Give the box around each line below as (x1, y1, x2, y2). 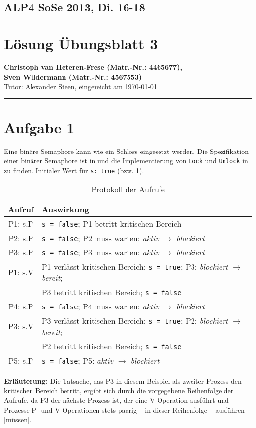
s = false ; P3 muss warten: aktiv (41, 246, 159, 258)
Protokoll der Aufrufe (91, 183, 165, 195)
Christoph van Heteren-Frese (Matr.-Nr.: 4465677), (4, 61, 182, 72)
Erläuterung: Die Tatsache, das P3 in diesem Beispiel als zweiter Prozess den (4, 375, 242, 386)
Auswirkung (41, 203, 89, 214)
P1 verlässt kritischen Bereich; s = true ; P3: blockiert (41, 260, 228, 272)
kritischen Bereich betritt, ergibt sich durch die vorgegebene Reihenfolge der (4, 385, 234, 396)
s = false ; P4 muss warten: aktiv (41, 300, 159, 312)
